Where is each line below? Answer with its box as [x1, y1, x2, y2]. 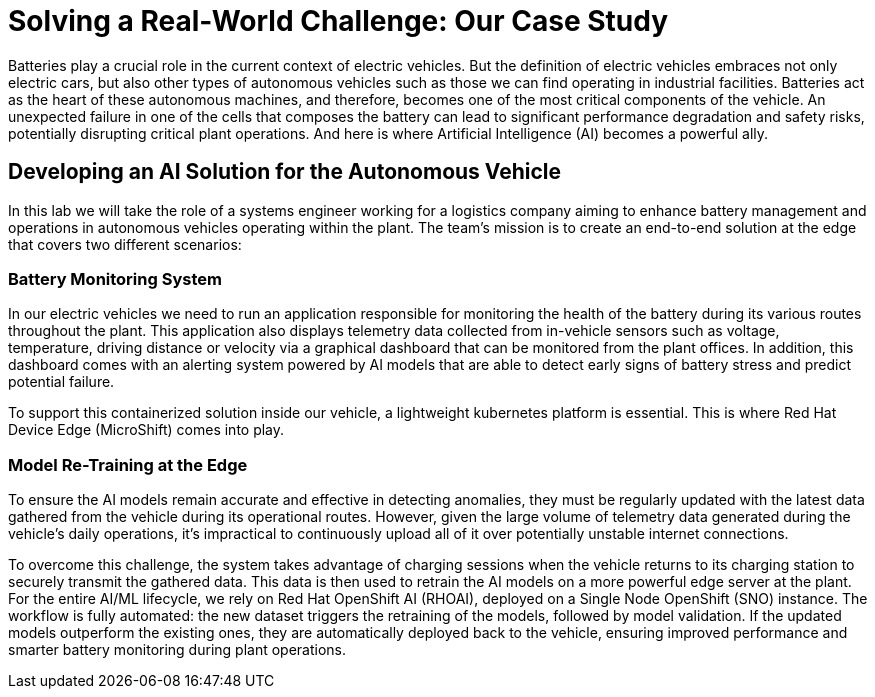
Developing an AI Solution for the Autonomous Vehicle [8, 159, 562, 185]
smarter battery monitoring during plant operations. [8, 641, 346, 659]
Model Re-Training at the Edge [8, 454, 248, 475]
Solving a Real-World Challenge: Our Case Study [8, 4, 669, 38]
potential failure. [8, 373, 115, 391]
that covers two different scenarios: [8, 235, 242, 253]
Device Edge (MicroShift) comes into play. [8, 421, 285, 439]
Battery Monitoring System [8, 268, 222, 289]
